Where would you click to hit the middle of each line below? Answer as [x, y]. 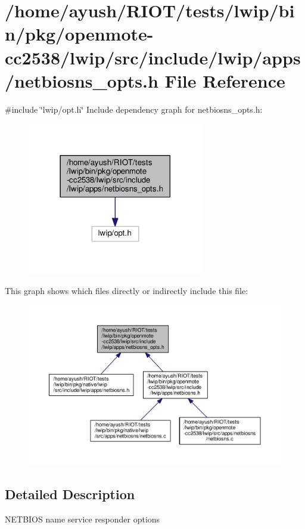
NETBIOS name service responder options [83, 519]
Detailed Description [70, 494]
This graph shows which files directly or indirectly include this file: [127, 290]
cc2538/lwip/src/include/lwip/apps [153, 57]
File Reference [225, 80]
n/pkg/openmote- [79, 34]
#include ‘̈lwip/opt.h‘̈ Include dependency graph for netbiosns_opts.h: [134, 109]
